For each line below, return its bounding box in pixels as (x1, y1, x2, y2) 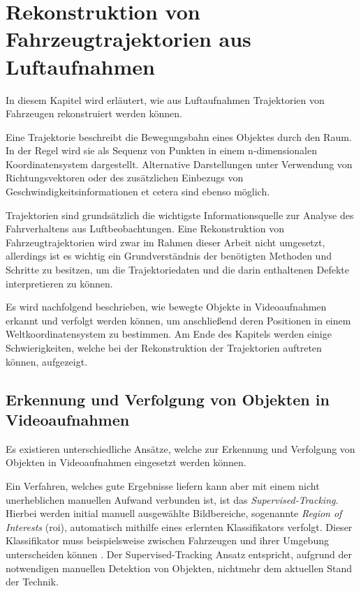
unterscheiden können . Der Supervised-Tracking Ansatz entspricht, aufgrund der (6, 546, 352, 561)
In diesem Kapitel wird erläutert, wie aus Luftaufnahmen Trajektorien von (6, 92, 325, 107)
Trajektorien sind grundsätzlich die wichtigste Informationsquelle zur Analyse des (6, 207, 354, 222)
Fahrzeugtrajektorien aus (6, 24, 251, 53)
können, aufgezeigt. (6, 354, 88, 368)
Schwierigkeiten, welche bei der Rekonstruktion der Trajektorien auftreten (6, 341, 322, 354)
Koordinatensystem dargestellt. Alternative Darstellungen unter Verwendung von (6, 156, 353, 171)
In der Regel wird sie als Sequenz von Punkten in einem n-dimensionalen (6, 143, 317, 158)
